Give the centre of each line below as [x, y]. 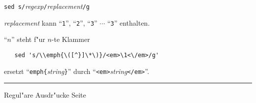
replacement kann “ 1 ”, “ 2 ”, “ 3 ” [51, 22]
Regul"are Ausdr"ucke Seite [45, 95]
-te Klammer [71, 39]
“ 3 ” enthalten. [128, 22]
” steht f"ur [28, 39]
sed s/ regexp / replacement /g [47, 6]
